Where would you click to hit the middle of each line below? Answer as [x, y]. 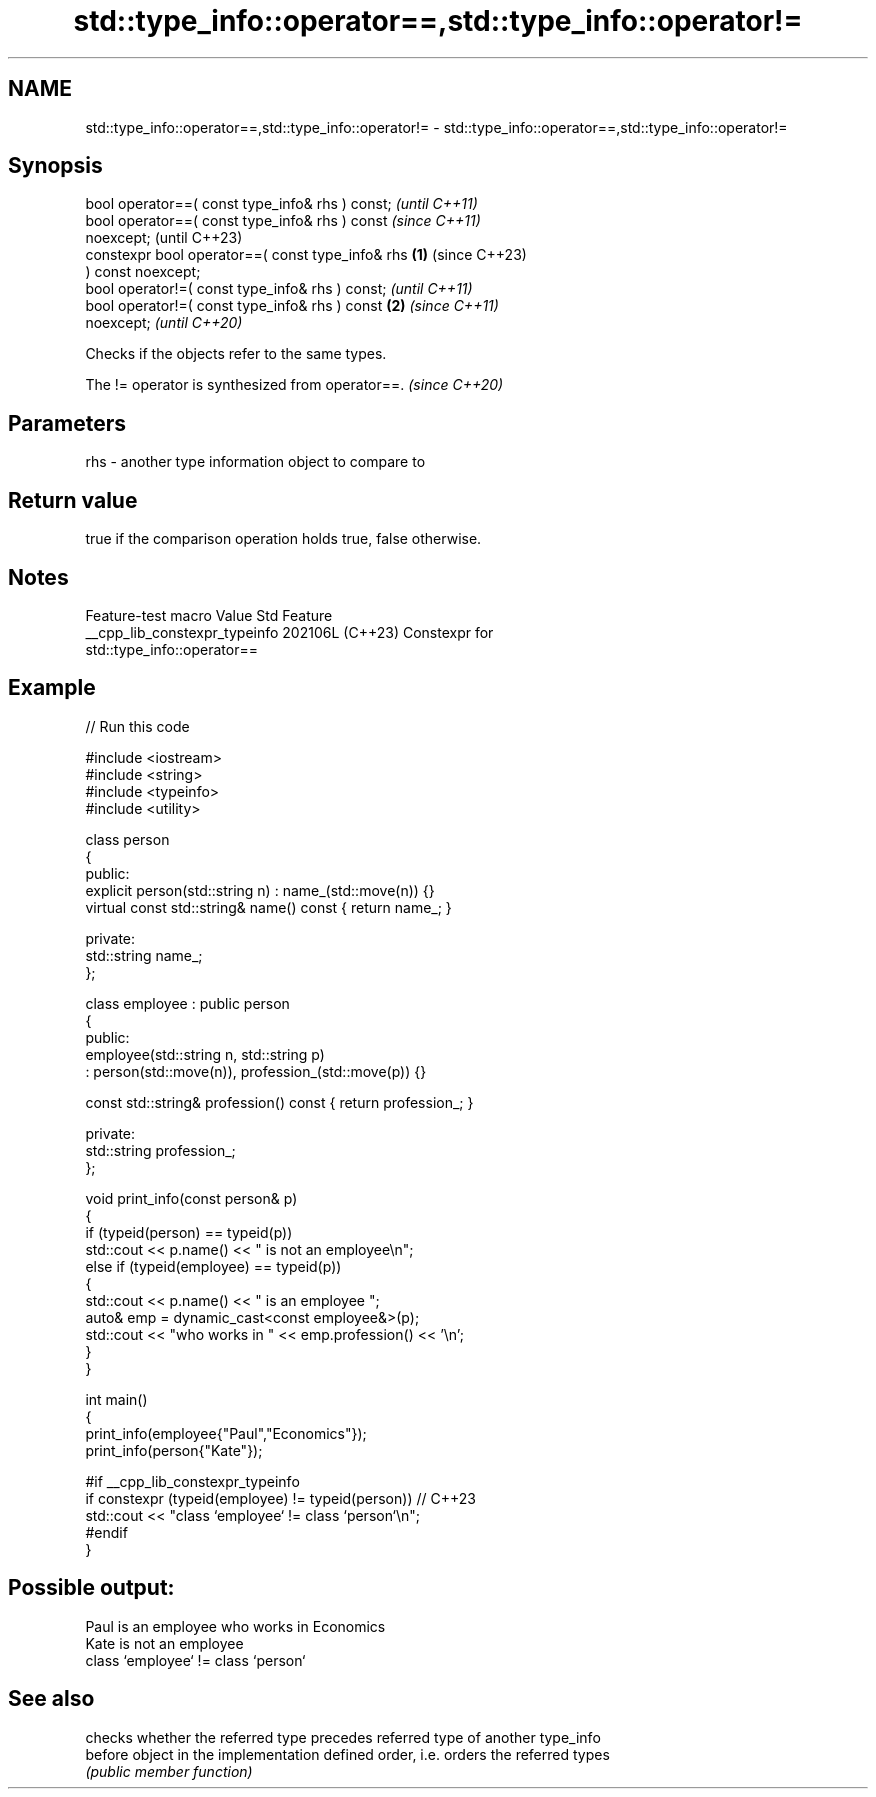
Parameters [67, 423]
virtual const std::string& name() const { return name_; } [268, 907]
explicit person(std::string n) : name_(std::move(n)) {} [260, 890]
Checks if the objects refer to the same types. [236, 354]
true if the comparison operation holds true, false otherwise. [283, 539]
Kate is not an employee [164, 1643]
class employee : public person [187, 1003]
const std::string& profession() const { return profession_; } [279, 1102]
